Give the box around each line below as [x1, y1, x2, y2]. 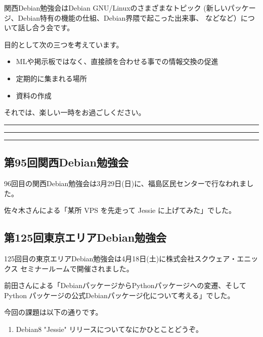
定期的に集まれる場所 [16, 73, 87, 83]
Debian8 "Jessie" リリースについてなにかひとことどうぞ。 [16, 323, 203, 334]
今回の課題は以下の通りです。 [4, 307, 103, 317]
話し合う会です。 [18, 22, 74, 33]
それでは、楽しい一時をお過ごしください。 [4, 107, 146, 118]
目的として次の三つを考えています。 [4, 39, 123, 49]
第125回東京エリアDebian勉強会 [4, 230, 167, 245]
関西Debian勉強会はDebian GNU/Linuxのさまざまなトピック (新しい [4, 3, 228, 13]
